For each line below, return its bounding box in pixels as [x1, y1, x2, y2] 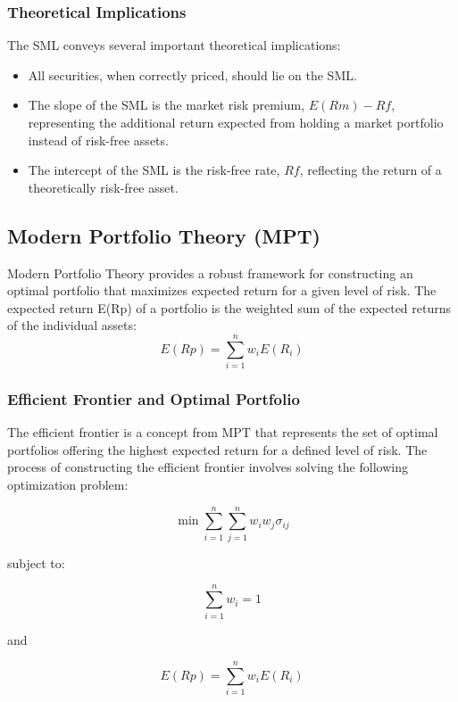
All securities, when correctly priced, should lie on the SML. [28, 65, 357, 84]
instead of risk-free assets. [28, 130, 169, 149]
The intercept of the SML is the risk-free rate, [28, 161, 280, 179]
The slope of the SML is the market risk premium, [28, 95, 305, 114]
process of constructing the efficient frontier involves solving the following [7, 458, 408, 476]
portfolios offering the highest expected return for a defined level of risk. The [7, 440, 428, 458]
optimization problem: [7, 475, 129, 494]
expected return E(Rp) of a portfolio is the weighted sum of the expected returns [7, 298, 452, 317]
